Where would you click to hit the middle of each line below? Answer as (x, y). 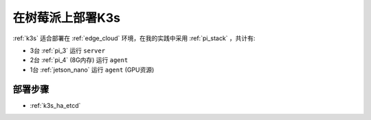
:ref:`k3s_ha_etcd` (55, 105)
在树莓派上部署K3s (66, 18)
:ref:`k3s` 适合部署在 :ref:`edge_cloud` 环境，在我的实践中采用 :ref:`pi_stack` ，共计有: (134, 38)
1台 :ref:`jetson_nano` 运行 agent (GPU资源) (92, 70)
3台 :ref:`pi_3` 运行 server (68, 50)
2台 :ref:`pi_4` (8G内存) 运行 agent (79, 60)
